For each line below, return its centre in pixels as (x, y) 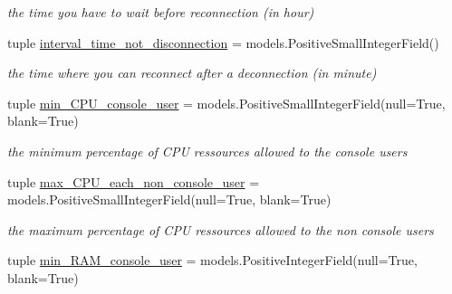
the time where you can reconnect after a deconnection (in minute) (192, 73)
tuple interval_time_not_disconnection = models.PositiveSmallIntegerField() (223, 42)
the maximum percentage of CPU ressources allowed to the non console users (221, 229)
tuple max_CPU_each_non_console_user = (134, 181)
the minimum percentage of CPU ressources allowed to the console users (207, 151)
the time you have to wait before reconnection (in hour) (161, 12)
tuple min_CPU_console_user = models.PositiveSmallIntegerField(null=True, (226, 103)
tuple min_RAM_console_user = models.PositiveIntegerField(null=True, (212, 260)
